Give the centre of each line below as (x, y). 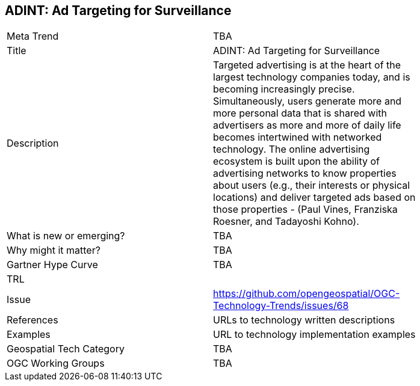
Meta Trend (33, 36)
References (32, 320)
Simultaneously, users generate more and (307, 101)
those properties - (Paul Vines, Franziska (305, 210)
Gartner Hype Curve (52, 265)
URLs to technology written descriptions (304, 320)
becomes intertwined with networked (298, 137)
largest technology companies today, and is (312, 77)
